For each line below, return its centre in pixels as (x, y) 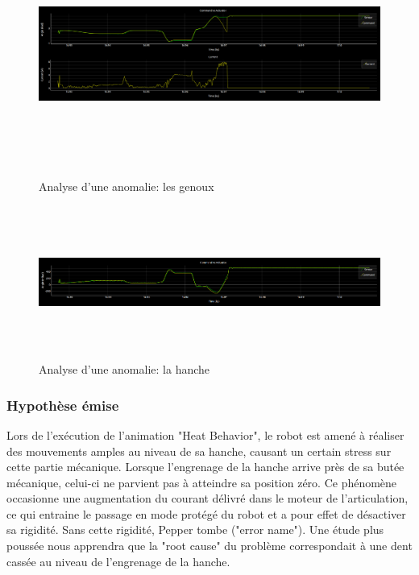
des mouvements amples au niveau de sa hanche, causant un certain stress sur (199, 451)
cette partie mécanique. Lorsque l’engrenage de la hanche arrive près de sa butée (205, 467)
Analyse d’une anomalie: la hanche (124, 369)
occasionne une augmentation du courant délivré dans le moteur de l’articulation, (207, 498)
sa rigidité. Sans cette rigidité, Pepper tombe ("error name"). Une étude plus (195, 529)
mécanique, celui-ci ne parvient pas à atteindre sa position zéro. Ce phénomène (202, 482)
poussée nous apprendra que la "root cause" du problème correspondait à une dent (209, 546)
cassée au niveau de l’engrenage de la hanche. (118, 561)
